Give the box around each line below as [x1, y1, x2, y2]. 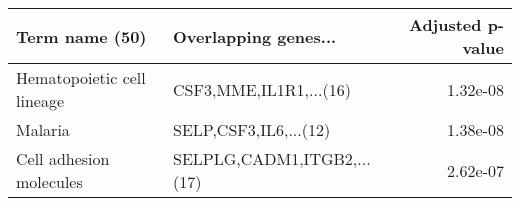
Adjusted [408, 13, 482, 36]
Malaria [16, 118, 70, 141]
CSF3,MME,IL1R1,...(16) [173, 77, 351, 101]
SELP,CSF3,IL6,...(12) [173, 118, 331, 141]
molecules [16, 170, 83, 193]
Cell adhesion [16, 147, 110, 170]
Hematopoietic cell [16, 66, 146, 89]
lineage [16, 89, 65, 112]
